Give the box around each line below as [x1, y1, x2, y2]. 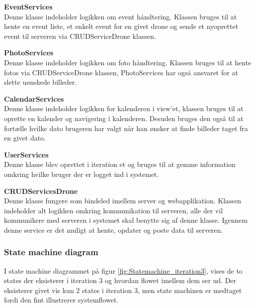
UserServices [4, 149, 49, 159]
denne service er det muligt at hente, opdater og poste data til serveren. [4, 224, 223, 235]
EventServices [4, 1, 53, 11]
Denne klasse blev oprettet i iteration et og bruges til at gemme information [4, 159, 236, 169]
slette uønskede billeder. [4, 77, 77, 87]
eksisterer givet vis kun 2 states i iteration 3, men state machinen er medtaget [4, 285, 242, 295]
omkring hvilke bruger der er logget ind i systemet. [4, 168, 159, 179]
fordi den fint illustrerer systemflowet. [4, 295, 119, 305]
